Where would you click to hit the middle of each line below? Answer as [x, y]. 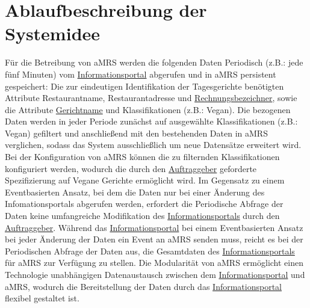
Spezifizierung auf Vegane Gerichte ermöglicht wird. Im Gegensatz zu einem [145, 180]
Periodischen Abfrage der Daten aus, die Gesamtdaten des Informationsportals [150, 251]
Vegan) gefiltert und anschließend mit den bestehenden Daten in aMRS [136, 133]
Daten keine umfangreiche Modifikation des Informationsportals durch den [142, 216]
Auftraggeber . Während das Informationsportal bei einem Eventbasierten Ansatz [154, 227]
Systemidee [53, 33]
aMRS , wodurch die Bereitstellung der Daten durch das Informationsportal [144, 286]
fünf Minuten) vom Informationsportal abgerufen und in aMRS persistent [141, 74]
